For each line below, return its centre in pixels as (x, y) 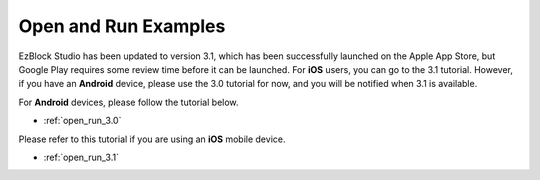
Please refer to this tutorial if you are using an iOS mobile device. (152, 139)
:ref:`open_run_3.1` (81, 157)
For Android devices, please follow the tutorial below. (128, 102)
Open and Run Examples (122, 26)
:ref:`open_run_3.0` (82, 121)
